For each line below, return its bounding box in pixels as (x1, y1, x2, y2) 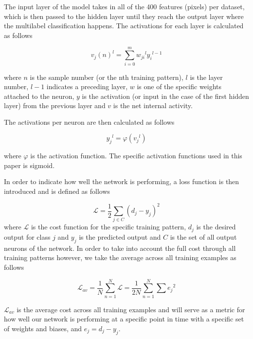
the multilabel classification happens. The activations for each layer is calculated (4, 20, 244, 31)
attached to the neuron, (4, 91, 74, 101)
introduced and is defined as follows (4, 186, 110, 196)
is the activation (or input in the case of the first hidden (82, 91, 249, 101)
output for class (4, 231, 51, 242)
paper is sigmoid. (4, 160, 55, 170)
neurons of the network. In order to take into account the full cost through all (4, 243, 236, 253)
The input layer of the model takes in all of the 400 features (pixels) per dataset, (4, 1, 245, 11)
